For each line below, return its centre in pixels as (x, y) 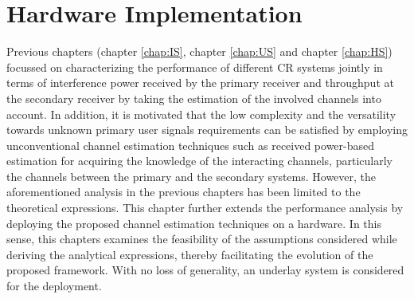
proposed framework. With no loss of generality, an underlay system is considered (205, 270)
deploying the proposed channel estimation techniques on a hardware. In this (194, 223)
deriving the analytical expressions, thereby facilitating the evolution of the (190, 254)
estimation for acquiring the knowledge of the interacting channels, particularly (199, 161)
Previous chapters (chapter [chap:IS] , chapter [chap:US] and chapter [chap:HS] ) (199, 51)
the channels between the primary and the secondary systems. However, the (191, 176)
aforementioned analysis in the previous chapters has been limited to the (184, 192)
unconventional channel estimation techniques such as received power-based (191, 145)
